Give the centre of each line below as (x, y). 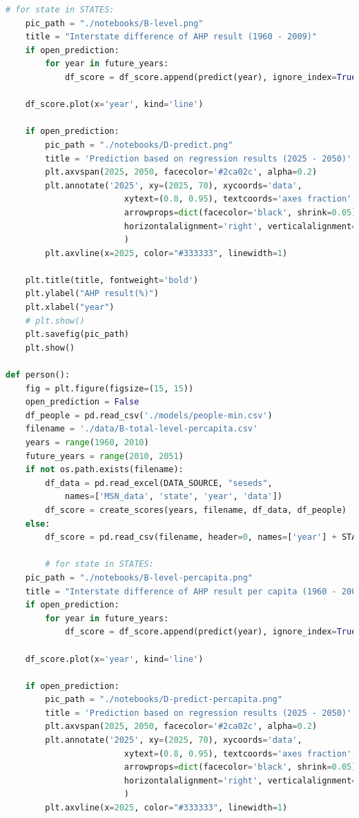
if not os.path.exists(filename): (104, 470)
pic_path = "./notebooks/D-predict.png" (139, 145)
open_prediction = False (82, 402)
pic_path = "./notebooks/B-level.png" (114, 23)
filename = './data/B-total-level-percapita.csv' (142, 429)
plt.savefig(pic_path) (77, 334)
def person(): (38, 375)
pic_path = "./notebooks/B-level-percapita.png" (139, 577)
